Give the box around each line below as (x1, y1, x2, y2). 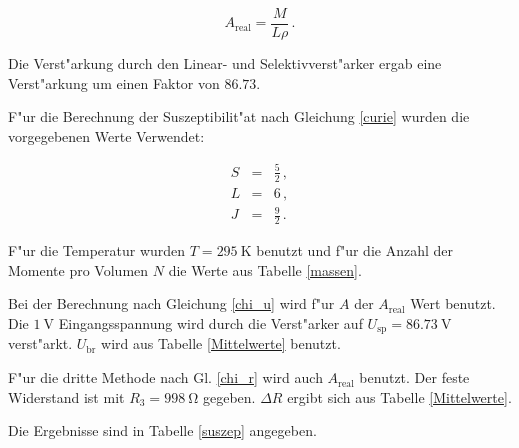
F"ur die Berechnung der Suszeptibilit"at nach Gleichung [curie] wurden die (8, 106, 470, 127)
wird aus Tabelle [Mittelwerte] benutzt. (101, 333, 341, 354)
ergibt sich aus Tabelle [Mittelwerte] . (287, 386, 512, 407)
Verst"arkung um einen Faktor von (8, 72, 220, 93)
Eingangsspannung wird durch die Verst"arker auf (58, 313, 363, 333)
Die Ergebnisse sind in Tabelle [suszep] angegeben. (8, 420, 317, 441)
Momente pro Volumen (8, 259, 149, 280)
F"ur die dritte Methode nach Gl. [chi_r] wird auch (8, 367, 323, 388)
